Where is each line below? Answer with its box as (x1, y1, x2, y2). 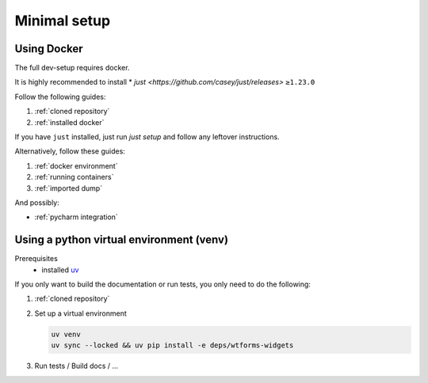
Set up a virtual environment (34, 309, 127, 318)
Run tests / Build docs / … (34, 361, 119, 371)
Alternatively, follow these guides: (14, 146, 126, 156)
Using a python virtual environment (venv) (14, 233, 229, 247)
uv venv (51, 329, 81, 339)
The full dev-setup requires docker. (14, 63, 130, 73)
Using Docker (14, 42, 83, 55)
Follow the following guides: (14, 92, 106, 101)
